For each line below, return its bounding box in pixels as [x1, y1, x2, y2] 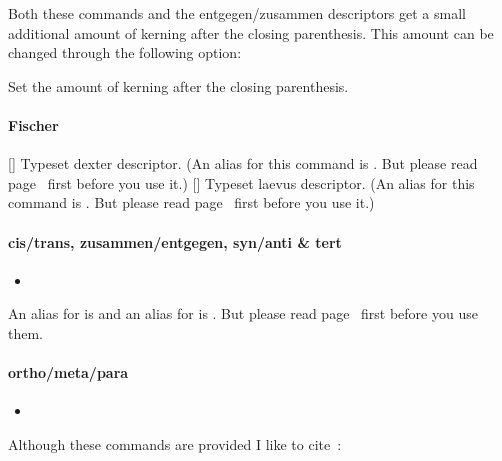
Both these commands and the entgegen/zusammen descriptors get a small [8, 3, 466, 23]
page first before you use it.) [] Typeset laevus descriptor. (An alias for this [8, 172, 475, 193]
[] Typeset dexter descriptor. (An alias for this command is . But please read [8, 153, 478, 174]
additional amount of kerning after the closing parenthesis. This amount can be [8, 22, 494, 43]
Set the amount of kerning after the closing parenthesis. [8, 75, 349, 96]
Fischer [8, 114, 59, 135]
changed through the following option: [8, 42, 242, 63]
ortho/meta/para [8, 362, 129, 383]
